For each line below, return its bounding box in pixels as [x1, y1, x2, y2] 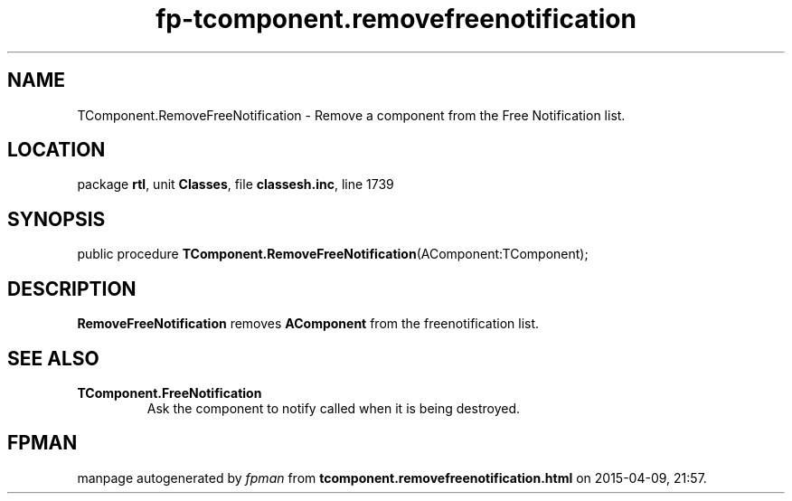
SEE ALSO [7, 346, 99, 370]
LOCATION [7, 138, 106, 162]
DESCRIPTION [7, 277, 137, 300]
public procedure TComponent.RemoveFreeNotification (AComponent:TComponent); [77, 246, 589, 262]
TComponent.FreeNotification [77, 384, 262, 401]
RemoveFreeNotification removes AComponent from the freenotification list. [77, 316, 540, 332]
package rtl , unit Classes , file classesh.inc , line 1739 [77, 176, 394, 193]
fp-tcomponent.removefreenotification [156, 4, 636, 34]
